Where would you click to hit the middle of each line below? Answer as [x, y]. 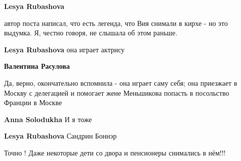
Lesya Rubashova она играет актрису [64, 49]
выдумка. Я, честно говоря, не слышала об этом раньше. [91, 33]
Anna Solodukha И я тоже [48, 119]
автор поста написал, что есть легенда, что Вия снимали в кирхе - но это [116, 23]
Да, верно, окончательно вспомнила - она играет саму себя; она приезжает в [121, 82]
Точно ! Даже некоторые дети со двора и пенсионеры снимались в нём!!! [115, 152]
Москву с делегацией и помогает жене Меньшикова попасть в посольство [117, 92]
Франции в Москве [33, 102]
